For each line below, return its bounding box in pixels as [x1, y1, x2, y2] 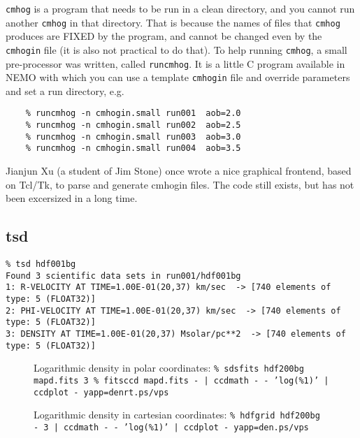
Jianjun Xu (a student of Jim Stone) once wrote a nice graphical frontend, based [6, 163, 352, 178]
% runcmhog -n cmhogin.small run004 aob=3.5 [25, 143, 241, 154]
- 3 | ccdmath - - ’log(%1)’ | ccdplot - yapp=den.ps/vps [34, 422, 309, 432]
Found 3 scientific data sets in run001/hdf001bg [6, 270, 241, 281]
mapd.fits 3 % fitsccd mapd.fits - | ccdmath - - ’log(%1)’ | [34, 375, 329, 386]
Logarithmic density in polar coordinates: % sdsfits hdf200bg [34, 360, 304, 375]
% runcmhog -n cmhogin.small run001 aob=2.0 [25, 108, 241, 119]
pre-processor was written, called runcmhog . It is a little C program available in [6, 56, 345, 71]
